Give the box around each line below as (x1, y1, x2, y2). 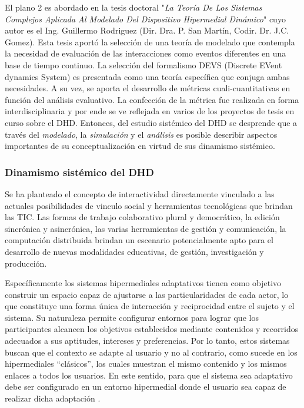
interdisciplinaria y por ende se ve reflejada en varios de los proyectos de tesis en (5, 105, 295, 117)
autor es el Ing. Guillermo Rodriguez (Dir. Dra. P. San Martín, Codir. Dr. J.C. (5, 24, 289, 37)
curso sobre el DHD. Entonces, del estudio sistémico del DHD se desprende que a (5, 116, 298, 128)
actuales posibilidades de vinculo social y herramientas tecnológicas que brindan (5, 199, 293, 211)
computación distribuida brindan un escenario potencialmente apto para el (5, 234, 273, 246)
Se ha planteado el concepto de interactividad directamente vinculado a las (5, 187, 275, 200)
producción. (5, 257, 47, 269)
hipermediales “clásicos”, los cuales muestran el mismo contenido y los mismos (5, 357, 287, 370)
